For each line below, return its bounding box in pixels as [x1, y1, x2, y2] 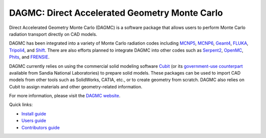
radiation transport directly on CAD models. [9, 31, 98, 37]
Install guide [21, 110, 46, 116]
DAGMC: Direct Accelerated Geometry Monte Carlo [9, 7, 223, 18]
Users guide [21, 118, 46, 124]
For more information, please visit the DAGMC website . [9, 93, 121, 99]
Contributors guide [21, 124, 60, 130]
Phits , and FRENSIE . [9, 54, 50, 60]
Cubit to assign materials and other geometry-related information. [9, 83, 143, 89]
